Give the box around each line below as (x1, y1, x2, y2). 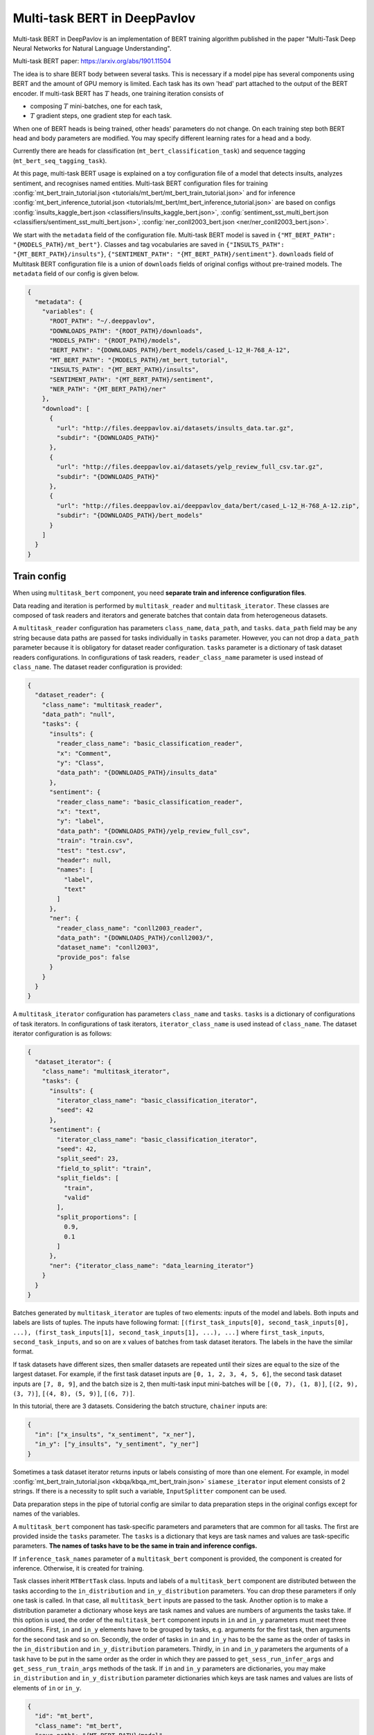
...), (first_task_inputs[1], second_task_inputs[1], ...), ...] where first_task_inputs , (12, 1328, 325, 1336)
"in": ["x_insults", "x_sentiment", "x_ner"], (35, 1430, 196, 1438)
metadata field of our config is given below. (12, 269, 139, 278)
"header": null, (56, 856, 112, 864)
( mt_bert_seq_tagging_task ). (12, 156, 107, 164)
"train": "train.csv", (56, 837, 134, 845)
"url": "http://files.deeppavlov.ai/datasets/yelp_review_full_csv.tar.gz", (56, 463, 323, 471)
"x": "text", (56, 807, 101, 815)
